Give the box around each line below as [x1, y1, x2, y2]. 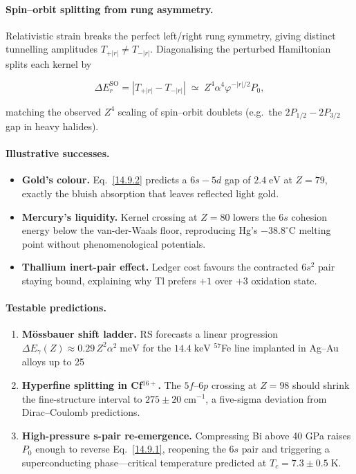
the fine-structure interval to [21, 391, 142, 405]
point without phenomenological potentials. [21, 236, 206, 250]
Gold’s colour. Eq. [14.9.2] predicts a [21, 172, 187, 187]
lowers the [233, 209, 276, 224]
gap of [224, 172, 251, 187]
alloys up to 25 [21, 354, 85, 369]
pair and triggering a [241, 441, 330, 456]
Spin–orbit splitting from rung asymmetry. [6, 1, 214, 16]
